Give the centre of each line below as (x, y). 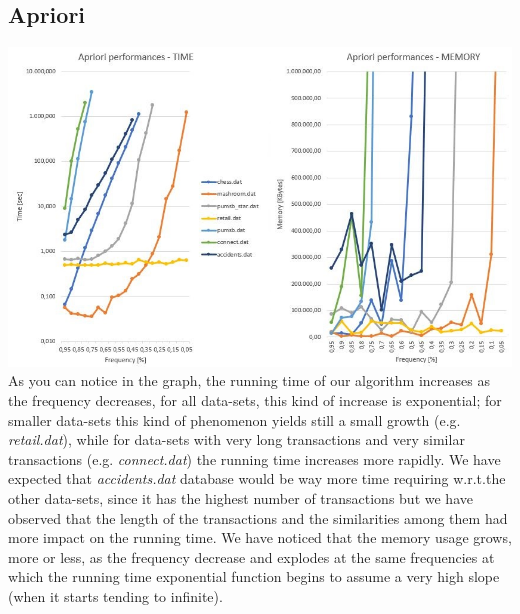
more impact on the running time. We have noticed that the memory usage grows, (260, 537)
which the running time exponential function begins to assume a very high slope (254, 576)
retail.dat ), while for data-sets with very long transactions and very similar (236, 439)
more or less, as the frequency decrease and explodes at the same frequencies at (251, 556)
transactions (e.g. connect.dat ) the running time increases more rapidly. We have (254, 458)
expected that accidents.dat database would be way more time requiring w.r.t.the (257, 478)
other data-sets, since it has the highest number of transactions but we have (240, 498)
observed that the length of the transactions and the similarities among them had (258, 517)
